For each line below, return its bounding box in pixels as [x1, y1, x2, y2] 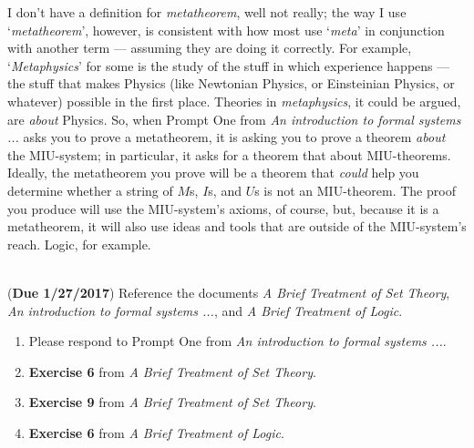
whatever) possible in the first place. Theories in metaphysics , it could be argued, [7, 91, 461, 110]
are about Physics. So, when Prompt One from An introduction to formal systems [7, 109, 461, 128]
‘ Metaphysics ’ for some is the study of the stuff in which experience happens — [7, 56, 450, 75]
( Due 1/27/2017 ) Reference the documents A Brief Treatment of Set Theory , [7, 282, 450, 301]
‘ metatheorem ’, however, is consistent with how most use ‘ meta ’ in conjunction [7, 20, 445, 39]
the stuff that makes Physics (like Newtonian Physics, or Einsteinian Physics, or [7, 74, 455, 93]
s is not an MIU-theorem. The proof [254, 180, 456, 199]
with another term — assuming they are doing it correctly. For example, [7, 38, 412, 57]
